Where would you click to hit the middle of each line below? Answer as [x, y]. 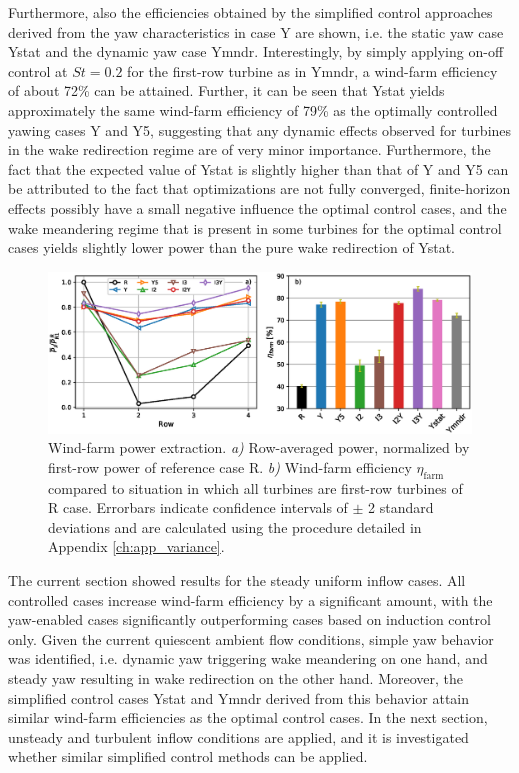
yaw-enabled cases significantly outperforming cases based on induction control [249, 619]
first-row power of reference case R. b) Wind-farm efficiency [230, 466]
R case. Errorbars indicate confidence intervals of [198, 507]
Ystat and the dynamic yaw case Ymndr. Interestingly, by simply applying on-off [256, 51]
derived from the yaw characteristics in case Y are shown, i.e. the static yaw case [256, 31]
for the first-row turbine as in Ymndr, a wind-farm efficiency [312, 70]
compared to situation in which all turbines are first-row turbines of [255, 487]
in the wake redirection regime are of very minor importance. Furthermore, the [249, 149]
